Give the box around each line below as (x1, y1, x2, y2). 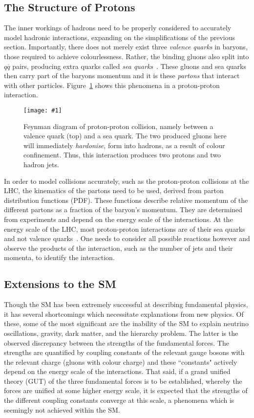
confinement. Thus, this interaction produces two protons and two (23, 150, 221, 160)
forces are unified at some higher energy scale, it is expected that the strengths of (4, 385, 248, 396)
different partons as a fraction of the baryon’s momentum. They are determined (4, 204, 243, 215)
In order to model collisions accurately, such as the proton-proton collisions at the (4, 176, 249, 186)
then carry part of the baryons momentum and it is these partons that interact (4, 70, 240, 81)
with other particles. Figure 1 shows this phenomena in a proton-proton (4, 80, 220, 90)
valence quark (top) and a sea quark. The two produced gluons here (23, 131, 227, 141)
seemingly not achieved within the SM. (4, 404, 120, 415)
